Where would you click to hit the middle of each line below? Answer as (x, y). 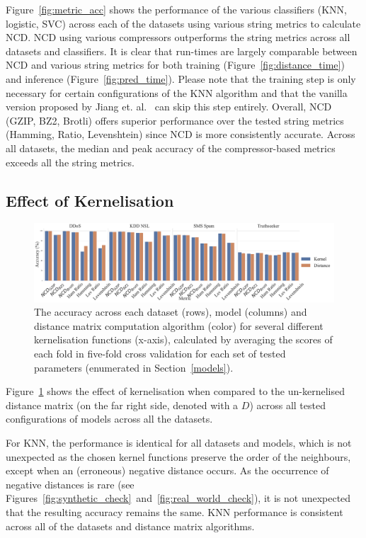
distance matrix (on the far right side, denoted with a (122, 405)
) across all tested (287, 405)
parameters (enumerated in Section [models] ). (134, 367)
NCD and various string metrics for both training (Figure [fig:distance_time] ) (175, 65)
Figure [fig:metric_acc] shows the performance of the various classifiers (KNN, (176, 9)
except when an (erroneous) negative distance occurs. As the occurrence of (167, 470)
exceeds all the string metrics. (70, 162)
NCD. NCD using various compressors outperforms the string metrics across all (178, 37)
